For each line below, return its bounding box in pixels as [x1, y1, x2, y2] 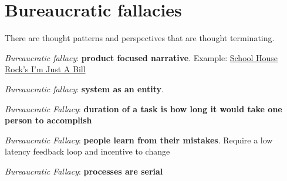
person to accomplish [5, 114, 92, 126]
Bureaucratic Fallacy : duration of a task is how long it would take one [5, 102, 282, 115]
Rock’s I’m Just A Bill [5, 63, 86, 75]
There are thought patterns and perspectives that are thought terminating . [5, 32, 275, 44]
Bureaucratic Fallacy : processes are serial [5, 165, 163, 177]
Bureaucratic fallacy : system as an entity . [5, 82, 164, 95]
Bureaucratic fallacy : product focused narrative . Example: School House [5, 51, 278, 63]
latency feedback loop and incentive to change [5, 145, 170, 157]
